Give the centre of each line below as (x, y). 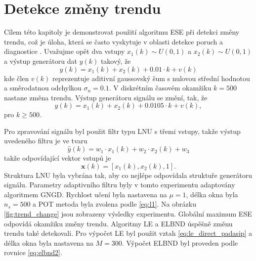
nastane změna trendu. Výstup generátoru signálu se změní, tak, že (106, 97)
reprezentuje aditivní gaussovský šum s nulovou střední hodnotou (151, 78)
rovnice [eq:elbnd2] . (33, 252)
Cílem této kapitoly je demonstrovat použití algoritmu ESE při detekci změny (122, 32)
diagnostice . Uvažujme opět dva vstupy (64, 51)
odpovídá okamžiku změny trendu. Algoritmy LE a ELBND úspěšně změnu (118, 223)
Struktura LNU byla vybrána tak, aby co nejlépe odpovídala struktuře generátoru (128, 175)
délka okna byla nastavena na (49, 242)
